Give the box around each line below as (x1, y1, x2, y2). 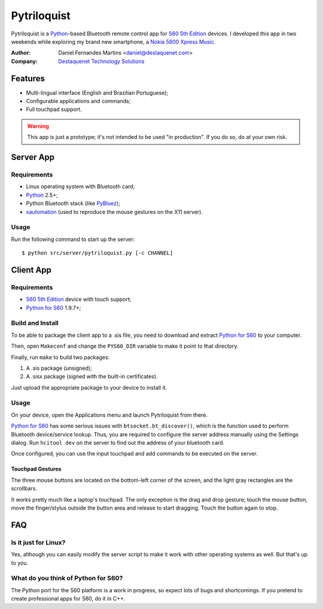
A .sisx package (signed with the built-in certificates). (26, 373, 158, 380)
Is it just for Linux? (11, 538, 66, 547)
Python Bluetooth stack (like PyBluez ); (26, 200, 121, 207)
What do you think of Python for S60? (11, 574, 123, 583)
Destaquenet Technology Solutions (58, 58, 145, 65)
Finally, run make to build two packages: (11, 354, 110, 361)
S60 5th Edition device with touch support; (26, 296, 132, 303)
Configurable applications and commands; (26, 98, 131, 105)
